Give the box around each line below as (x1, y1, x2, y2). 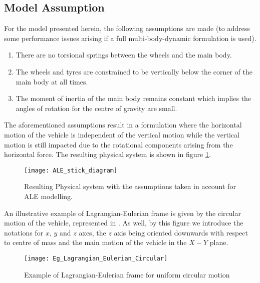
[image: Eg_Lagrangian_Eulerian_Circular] (24, 254, 168, 262)
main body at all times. (16, 76, 88, 86)
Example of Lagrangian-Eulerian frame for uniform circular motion (24, 269, 230, 279)
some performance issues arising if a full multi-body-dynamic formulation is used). (4, 32, 256, 43)
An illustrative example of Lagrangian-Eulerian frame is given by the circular (4, 207, 241, 218)
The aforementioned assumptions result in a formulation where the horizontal (4, 119, 242, 130)
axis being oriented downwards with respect (114, 227, 248, 237)
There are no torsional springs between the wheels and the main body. (16, 49, 232, 60)
